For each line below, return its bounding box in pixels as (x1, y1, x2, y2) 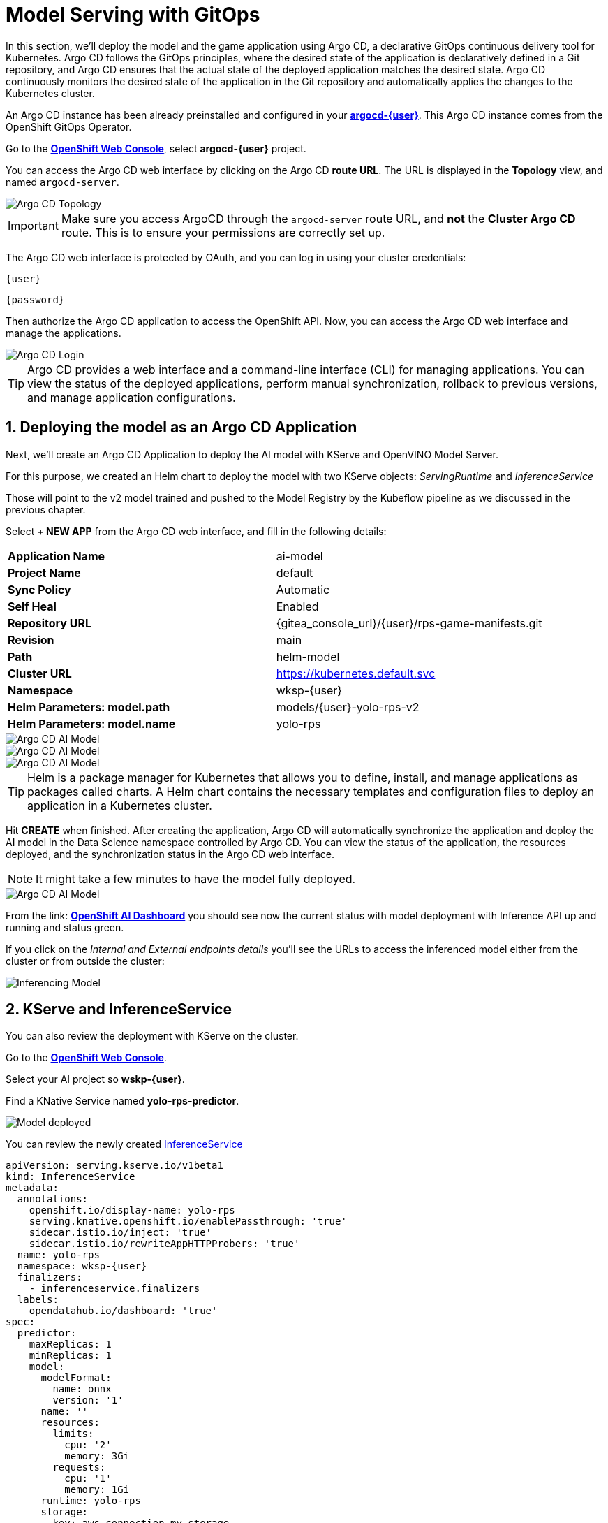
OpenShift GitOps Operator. (6, 120, 132, 133)
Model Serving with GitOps (6, 3, 260, 27)
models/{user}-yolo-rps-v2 (276, 699, 420, 714)
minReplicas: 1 (29, 1350, 112, 1362)
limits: (52, 1428, 94, 1440)
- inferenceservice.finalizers (29, 1283, 200, 1295)
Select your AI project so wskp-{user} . (6, 1073, 185, 1086)
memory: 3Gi (64, 1450, 130, 1462)
